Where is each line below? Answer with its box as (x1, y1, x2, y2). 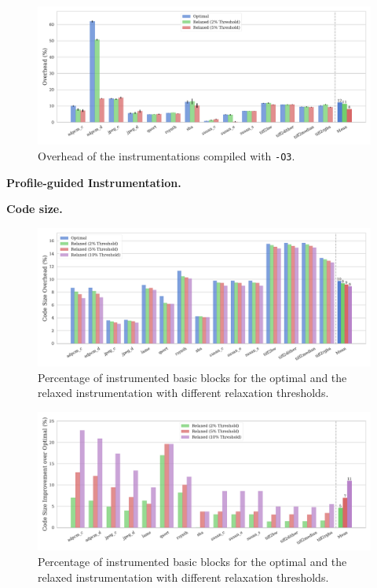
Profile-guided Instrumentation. (6, 174, 181, 190)
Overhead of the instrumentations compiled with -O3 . (38, 147, 295, 164)
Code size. (6, 200, 63, 217)
